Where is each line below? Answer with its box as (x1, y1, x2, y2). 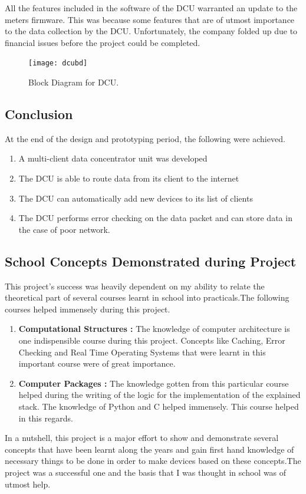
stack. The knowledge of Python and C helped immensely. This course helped (18, 400, 299, 412)
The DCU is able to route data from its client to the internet (18, 172, 239, 185)
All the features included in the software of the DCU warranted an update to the (5, 2, 298, 14)
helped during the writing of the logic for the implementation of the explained (18, 388, 301, 401)
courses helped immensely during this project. (5, 302, 170, 315)
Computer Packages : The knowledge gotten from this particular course (18, 377, 289, 389)
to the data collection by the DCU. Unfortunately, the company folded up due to (5, 25, 298, 37)
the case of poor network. (18, 223, 110, 235)
